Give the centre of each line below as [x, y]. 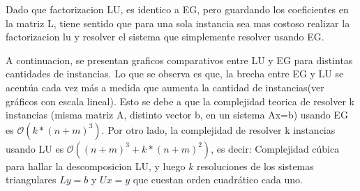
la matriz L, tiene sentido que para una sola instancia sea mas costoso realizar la [178, 23]
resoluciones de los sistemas [255, 166]
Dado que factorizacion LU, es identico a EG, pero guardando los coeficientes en [177, 9]
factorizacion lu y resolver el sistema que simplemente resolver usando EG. [165, 37]
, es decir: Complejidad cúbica [275, 148]
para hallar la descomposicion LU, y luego [96, 166]
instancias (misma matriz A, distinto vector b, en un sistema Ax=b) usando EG [177, 115]
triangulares [31, 179]
